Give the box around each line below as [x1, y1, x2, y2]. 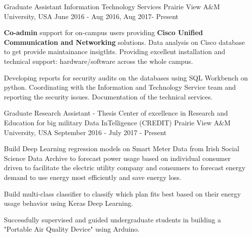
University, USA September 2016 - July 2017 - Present [4, 127, 167, 137]
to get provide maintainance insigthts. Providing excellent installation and [4, 46, 225, 57]
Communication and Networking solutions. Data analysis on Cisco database [4, 37, 245, 47]
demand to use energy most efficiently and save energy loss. [4, 172, 182, 182]
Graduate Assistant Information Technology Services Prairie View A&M [4, 1, 220, 11]
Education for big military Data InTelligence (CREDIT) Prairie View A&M [4, 117, 231, 127]
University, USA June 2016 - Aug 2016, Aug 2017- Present [4, 11, 179, 21]
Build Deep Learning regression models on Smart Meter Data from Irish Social [4, 143, 239, 154]
